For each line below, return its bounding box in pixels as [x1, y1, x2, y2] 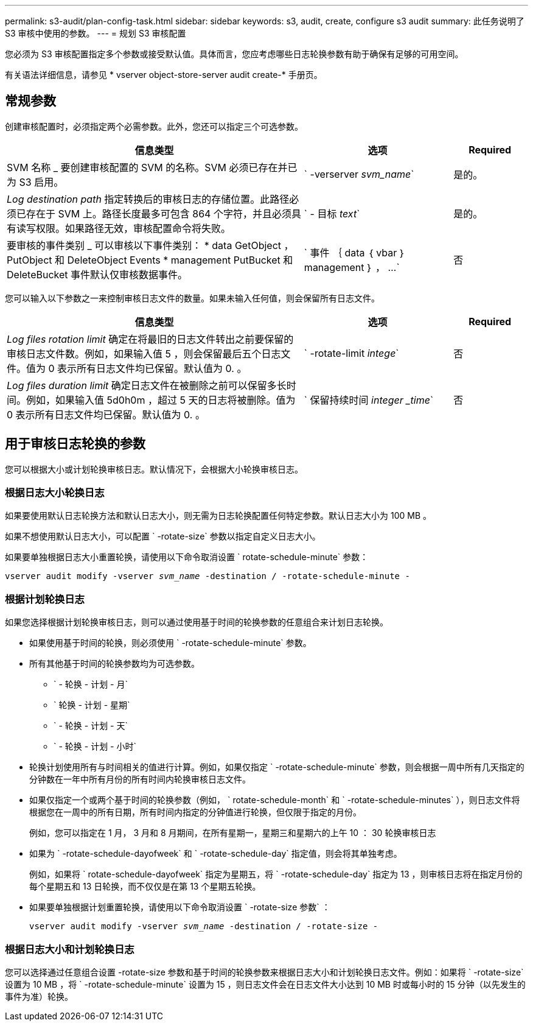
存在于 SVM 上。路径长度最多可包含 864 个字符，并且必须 [26, 207, 291, 220]
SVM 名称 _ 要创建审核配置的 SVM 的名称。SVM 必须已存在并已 [7, 161, 298, 174]
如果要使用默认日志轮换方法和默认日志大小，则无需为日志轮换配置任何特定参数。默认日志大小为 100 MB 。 [5, 510, 431, 521]
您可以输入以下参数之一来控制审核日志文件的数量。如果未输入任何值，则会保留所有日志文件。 [5, 292, 380, 303]
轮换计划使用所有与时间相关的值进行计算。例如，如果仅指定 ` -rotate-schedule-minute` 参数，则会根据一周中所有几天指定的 [29, 762, 524, 773]
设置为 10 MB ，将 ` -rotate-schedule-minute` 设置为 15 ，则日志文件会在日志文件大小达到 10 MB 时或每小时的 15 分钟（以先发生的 [5, 979, 526, 989]
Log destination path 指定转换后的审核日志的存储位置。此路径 [7, 192, 290, 205]
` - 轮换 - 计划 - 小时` [54, 741, 136, 752]
